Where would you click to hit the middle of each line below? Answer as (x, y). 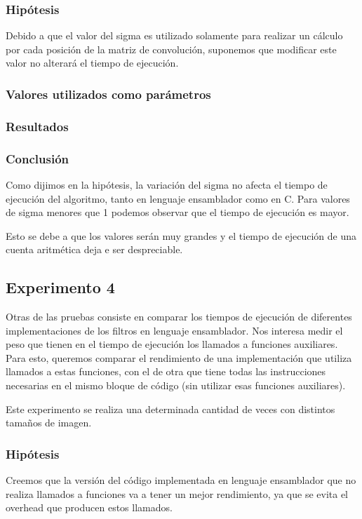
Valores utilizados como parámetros (108, 94)
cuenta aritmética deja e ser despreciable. (94, 249)
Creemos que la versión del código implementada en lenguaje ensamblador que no (181, 480)
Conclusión (37, 158)
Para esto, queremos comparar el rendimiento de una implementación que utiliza (179, 357)
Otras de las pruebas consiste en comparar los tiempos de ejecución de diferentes (179, 317)
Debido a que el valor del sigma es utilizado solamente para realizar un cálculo (174, 35)
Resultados (37, 126)
